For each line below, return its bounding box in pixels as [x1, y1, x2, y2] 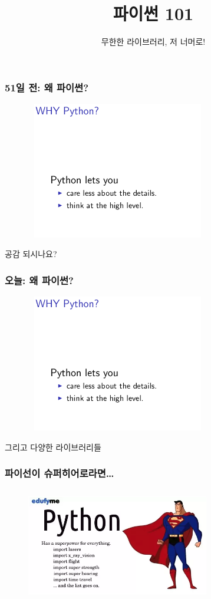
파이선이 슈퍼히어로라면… [5, 466, 114, 480]
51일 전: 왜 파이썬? [5, 80, 89, 94]
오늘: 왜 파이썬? [5, 272, 74, 287]
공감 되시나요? [5, 248, 57, 260]
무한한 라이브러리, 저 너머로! [101, 35, 206, 48]
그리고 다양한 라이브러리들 [5, 440, 101, 453]
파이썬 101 [113, 1, 194, 25]
